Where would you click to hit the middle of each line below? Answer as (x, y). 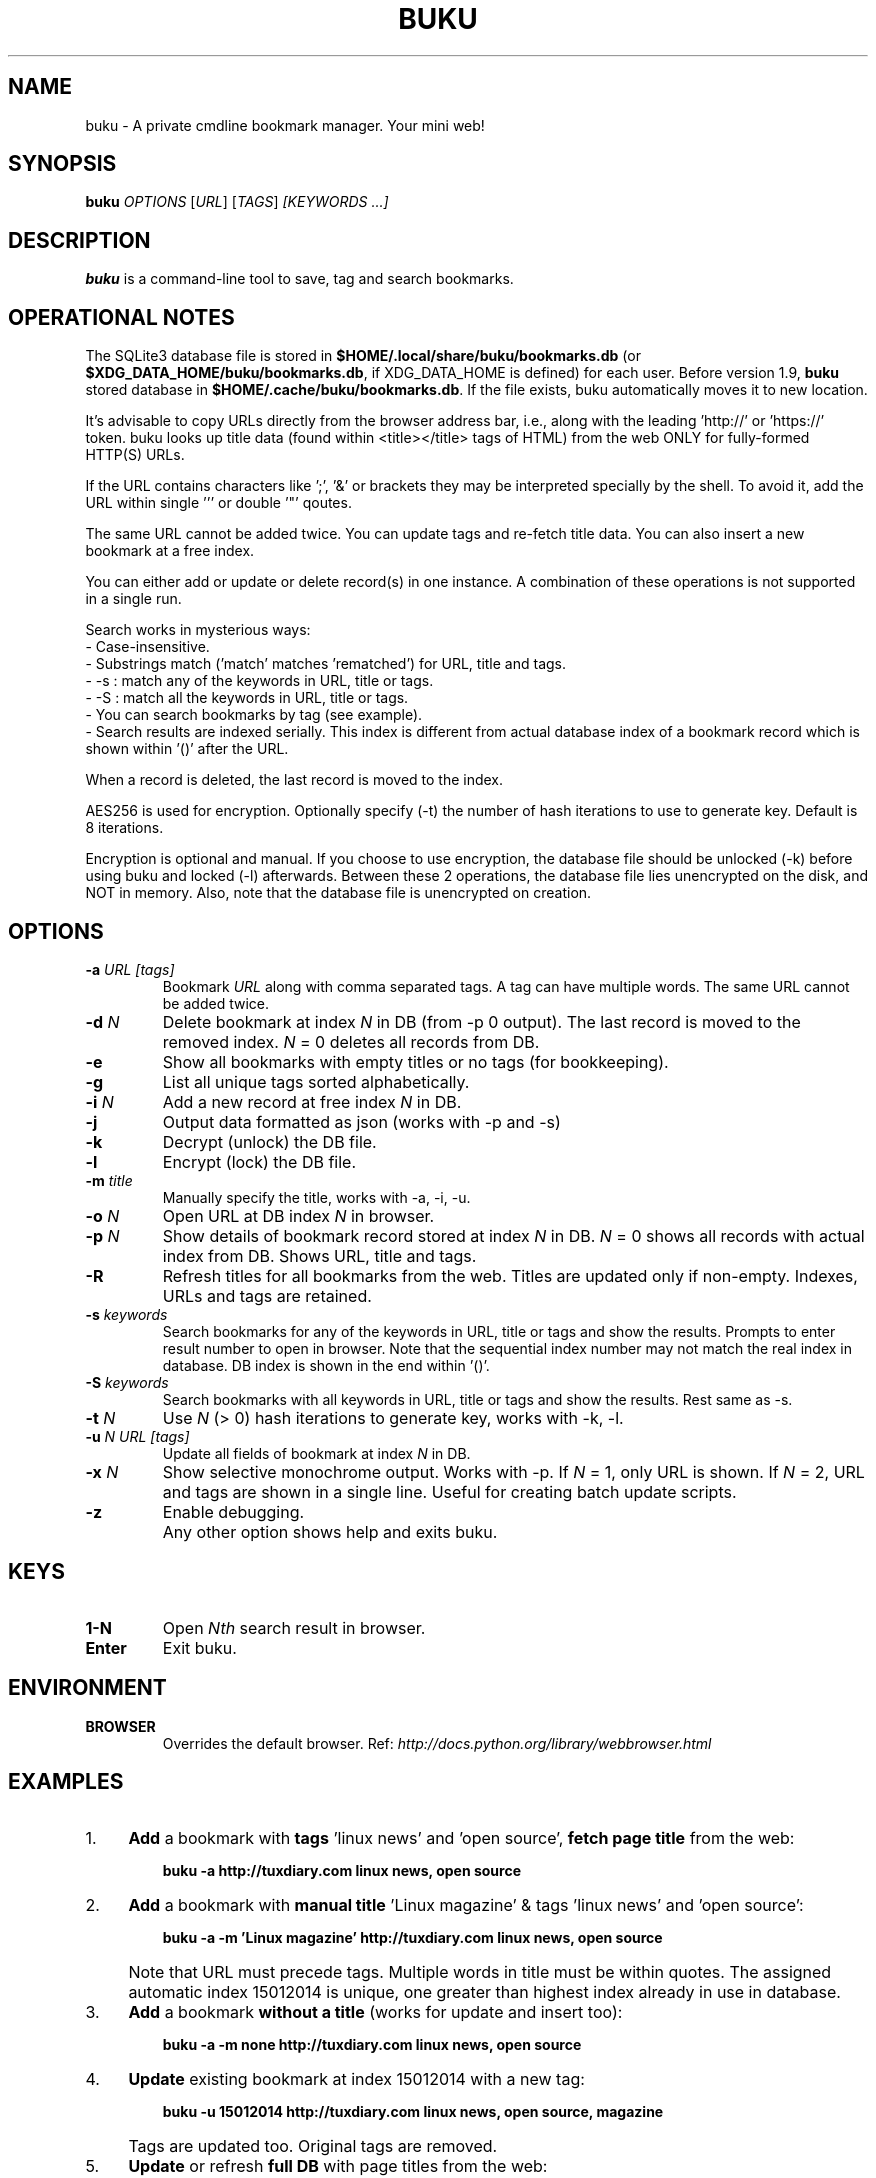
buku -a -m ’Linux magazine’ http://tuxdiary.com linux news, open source (412, 1937)
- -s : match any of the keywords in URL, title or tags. (259, 681)
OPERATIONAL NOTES (121, 317)
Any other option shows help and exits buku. (330, 1531)
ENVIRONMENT (87, 1688)
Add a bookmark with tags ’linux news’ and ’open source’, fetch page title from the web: (461, 1837)
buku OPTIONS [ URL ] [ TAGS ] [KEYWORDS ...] (237, 202)
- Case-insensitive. (147, 647)
